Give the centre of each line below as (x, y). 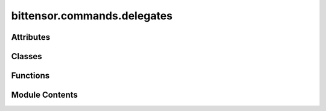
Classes (27, 56)
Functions (30, 76)
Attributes (31, 37)
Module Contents (44, 95)
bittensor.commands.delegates (92, 16)
